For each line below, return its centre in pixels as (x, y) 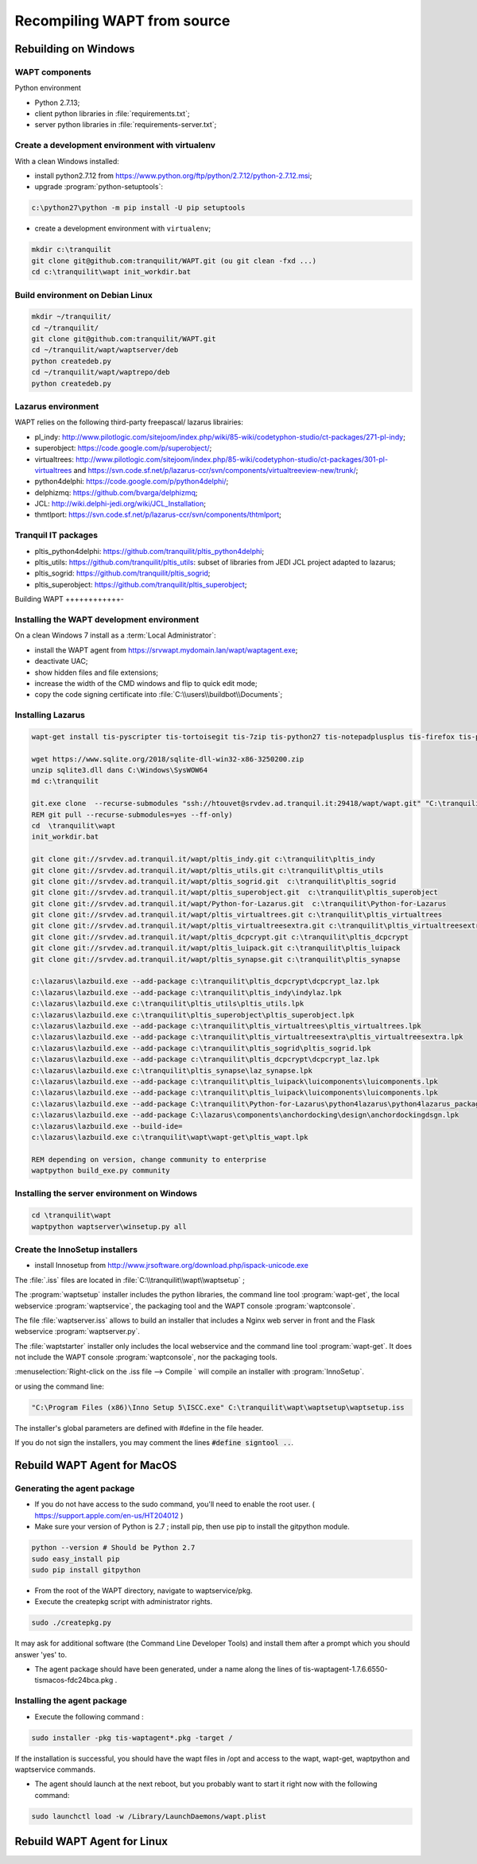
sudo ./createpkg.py (71, 1623)
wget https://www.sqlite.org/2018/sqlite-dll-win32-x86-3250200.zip (168, 759)
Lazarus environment (57, 406)
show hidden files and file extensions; (97, 672)
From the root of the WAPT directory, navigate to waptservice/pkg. (143, 1591)
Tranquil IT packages (56, 535)
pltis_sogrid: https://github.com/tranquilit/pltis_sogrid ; (122, 573)
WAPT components (53, 72)
